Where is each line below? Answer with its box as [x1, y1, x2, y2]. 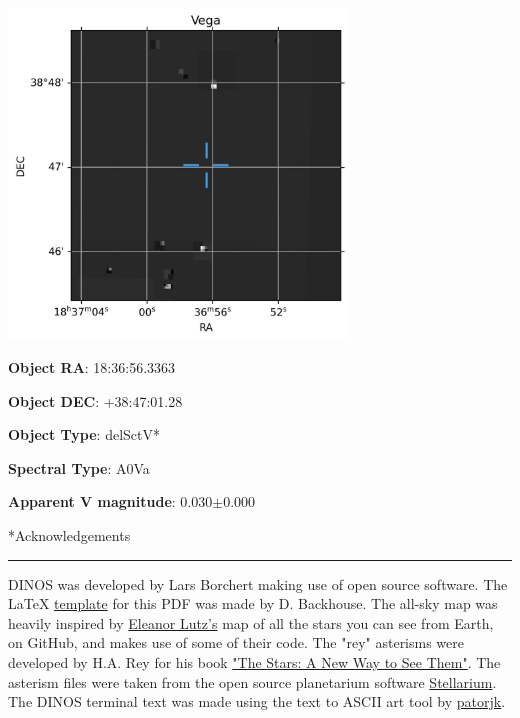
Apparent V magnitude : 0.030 [8, 491, 213, 512]
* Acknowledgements [8, 525, 131, 546]
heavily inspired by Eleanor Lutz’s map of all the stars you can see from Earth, [8, 612, 494, 633]
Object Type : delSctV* [8, 424, 160, 445]
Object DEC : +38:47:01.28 [8, 390, 183, 411]
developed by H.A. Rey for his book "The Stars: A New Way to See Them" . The [8, 652, 501, 673]
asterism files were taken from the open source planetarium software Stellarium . [8, 671, 497, 692]
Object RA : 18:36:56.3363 [8, 357, 176, 378]
